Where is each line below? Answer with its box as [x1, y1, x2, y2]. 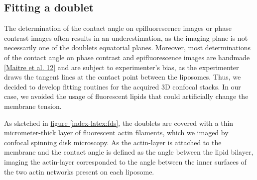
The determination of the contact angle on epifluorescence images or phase [4, 23, 232, 33]
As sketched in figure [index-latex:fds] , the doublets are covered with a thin [4, 117, 234, 128]
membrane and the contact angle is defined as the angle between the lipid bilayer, [4, 147, 254, 157]
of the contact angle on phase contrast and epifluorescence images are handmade [4, 52, 250, 62]
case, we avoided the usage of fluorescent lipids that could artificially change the [4, 91, 249, 101]
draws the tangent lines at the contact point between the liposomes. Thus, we [4, 72, 241, 82]
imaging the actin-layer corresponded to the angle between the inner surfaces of [4, 156, 247, 167]
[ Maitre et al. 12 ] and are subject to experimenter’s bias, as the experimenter [4, 62, 239, 72]
